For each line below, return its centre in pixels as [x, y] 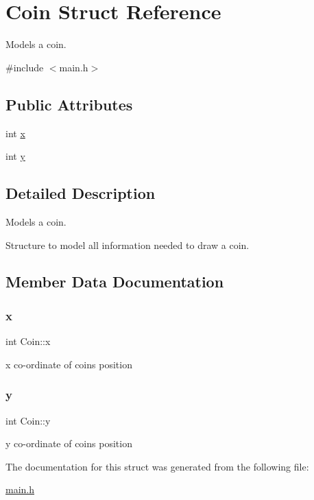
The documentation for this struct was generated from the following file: [157, 466]
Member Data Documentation [115, 282]
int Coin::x [28, 341]
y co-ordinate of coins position [69, 443]
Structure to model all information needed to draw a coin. [128, 245]
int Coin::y [28, 420]
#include [25, 67]
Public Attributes [69, 104]
